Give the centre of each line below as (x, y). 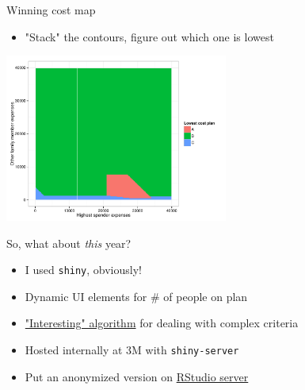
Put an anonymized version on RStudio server (137, 376)
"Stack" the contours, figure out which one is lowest (149, 36)
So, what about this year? (69, 243)
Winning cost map (51, 10)
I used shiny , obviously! (83, 270)
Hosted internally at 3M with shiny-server (132, 350)
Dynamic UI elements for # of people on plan (136, 296)
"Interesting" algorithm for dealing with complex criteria (162, 323)
